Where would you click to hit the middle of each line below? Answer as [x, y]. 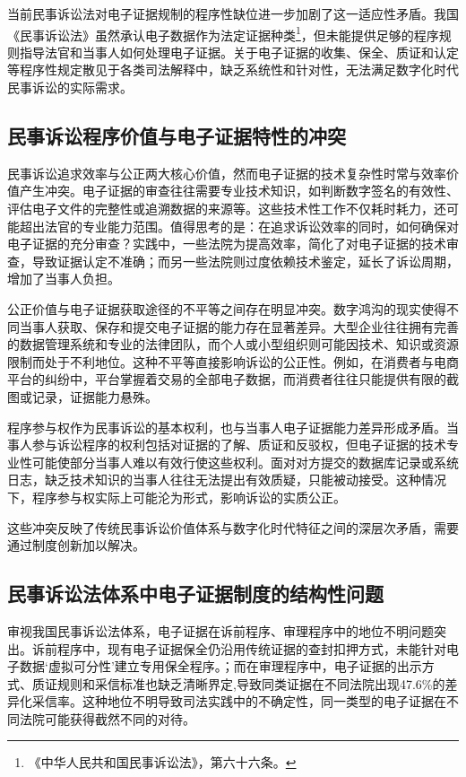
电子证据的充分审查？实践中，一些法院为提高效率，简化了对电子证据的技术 [227, 244]
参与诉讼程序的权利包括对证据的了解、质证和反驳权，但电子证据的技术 [239, 445]
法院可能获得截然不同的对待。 [107, 718]
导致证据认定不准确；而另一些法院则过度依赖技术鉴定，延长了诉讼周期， [245, 261]
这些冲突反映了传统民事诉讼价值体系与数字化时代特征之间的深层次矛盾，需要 [233, 527]
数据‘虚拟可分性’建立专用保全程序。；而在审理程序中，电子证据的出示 [220, 666]
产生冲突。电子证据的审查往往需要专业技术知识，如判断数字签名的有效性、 [239, 191]
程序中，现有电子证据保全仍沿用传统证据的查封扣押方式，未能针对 [251, 648]
